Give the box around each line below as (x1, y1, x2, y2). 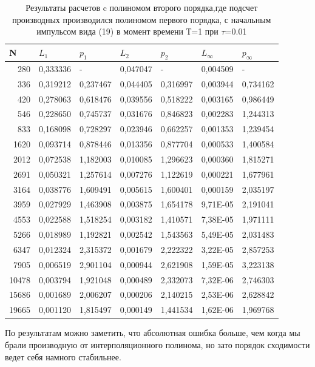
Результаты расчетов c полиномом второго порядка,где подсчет (25, 1, 258, 13)
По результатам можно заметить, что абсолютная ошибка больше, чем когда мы (5, 326, 300, 339)
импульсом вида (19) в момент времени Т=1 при (36, 25, 218, 38)
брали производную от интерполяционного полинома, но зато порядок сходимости (5, 338, 310, 351)
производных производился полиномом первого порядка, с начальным (12, 13, 271, 25)
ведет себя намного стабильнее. (5, 350, 121, 363)
